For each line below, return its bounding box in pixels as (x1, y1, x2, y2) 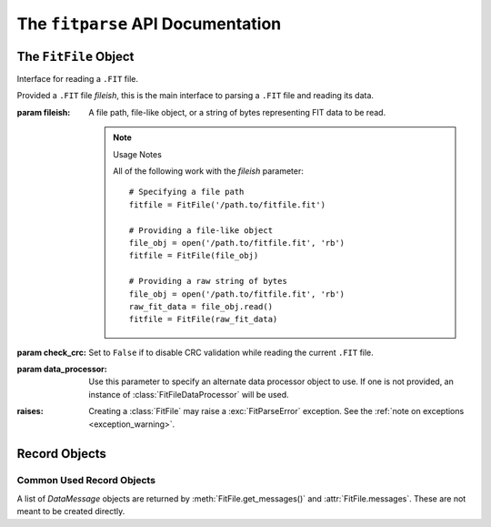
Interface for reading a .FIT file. (16, 74, 139, 85)
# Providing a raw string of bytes (128, 276, 288, 287)
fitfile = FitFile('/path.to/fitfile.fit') (128, 199, 326, 209)
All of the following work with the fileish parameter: (113, 166, 305, 177)
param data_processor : (16, 364, 108, 375)
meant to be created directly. (16, 506, 125, 517)
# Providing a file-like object (128, 225, 273, 236)
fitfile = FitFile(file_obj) (128, 250, 259, 261)
